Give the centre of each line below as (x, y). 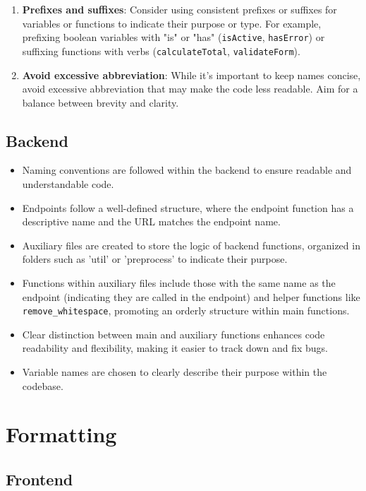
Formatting (61, 434)
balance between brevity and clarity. (100, 102)
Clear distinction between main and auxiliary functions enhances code (173, 334)
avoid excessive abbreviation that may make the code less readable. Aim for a (190, 89)
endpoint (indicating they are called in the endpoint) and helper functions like (191, 296)
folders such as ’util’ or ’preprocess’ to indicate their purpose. (155, 259)
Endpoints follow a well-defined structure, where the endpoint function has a (188, 207)
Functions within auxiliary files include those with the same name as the (179, 283)
